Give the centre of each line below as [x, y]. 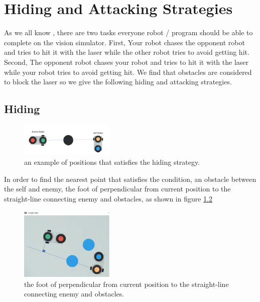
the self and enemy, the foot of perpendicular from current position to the [117, 189]
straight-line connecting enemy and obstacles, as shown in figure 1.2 [108, 198]
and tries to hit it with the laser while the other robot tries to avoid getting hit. [127, 52]
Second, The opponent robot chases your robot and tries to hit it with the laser [126, 62]
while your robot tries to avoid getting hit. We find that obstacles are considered [128, 72]
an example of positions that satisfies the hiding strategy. [112, 162]
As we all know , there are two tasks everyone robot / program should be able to [128, 32]
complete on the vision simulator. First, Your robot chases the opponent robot [124, 42]
